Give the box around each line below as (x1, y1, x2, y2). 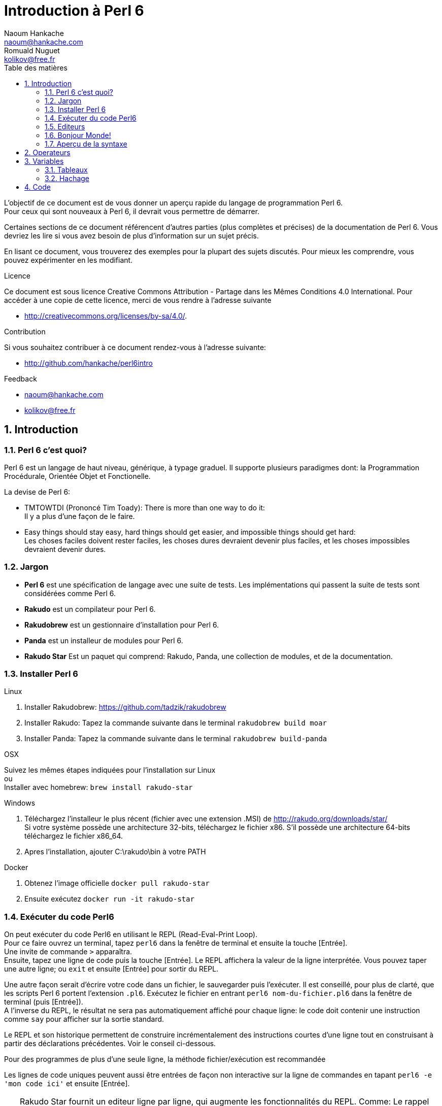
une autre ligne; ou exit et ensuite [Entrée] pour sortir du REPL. (4, 964, 219, 974)
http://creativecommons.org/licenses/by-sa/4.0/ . (24, 311, 187, 320)
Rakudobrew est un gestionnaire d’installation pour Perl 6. (24, 620, 219, 629)
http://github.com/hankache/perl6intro (24, 358, 153, 367)
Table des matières (4, 63, 67, 72)
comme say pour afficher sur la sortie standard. (4, 1015, 164, 1024)
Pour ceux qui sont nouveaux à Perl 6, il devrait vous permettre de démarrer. (4, 206, 260, 216)
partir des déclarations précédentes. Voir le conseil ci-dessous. (4, 1039, 216, 1048)
